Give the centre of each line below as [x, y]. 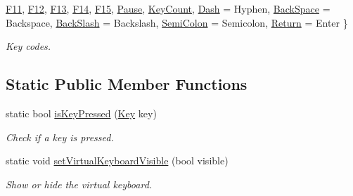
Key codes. [28, 46]
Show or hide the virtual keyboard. [79, 184]
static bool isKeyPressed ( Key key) [81, 113]
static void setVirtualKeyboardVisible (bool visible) [117, 161]
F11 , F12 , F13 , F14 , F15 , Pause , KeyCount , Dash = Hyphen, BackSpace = [168, 8]
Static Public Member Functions [127, 84]
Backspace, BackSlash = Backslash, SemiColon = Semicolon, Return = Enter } [177, 22]
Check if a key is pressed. [60, 137]
